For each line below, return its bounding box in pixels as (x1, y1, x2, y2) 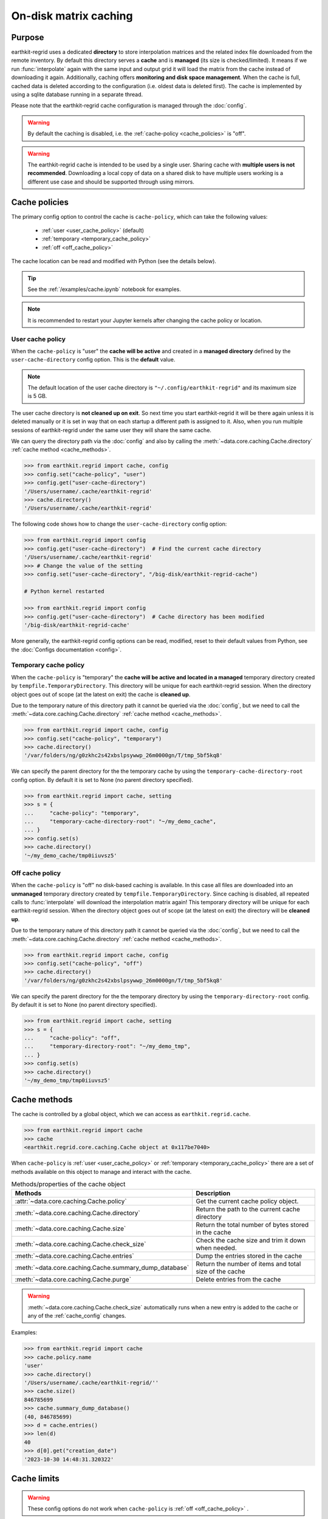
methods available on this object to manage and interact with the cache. (11, 1168, 192, 1175)
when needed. (196, 1244, 237, 1252)
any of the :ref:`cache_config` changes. (27, 1312, 126, 1320)
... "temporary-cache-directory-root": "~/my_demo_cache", (24, 818, 217, 825)
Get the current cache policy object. (196, 1197, 299, 1205)
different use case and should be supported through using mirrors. (27, 178, 194, 185)
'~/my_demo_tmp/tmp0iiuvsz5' (24, 1077, 111, 1084)
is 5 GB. (27, 393, 47, 400)
